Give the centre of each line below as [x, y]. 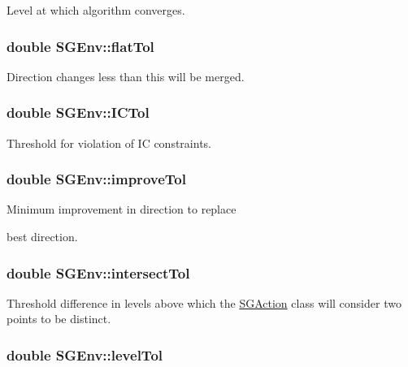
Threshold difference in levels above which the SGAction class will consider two [204, 302]
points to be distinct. [59, 319]
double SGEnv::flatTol [80, 46]
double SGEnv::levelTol [85, 354]
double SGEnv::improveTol [96, 179]
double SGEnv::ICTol [78, 112]
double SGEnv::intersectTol [98, 272]
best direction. [42, 237]
